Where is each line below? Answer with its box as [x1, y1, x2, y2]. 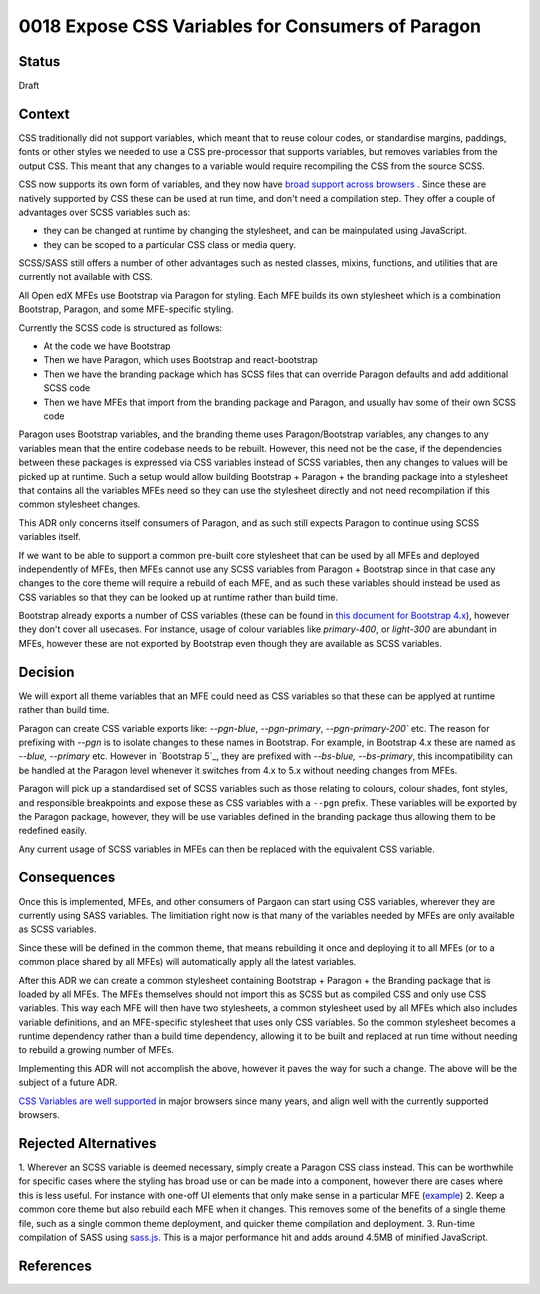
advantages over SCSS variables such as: [18, 206, 191, 218]
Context [18, 105, 70, 122]
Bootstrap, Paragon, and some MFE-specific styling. [18, 303, 234, 315]
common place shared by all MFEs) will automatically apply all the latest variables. [18, 956, 357, 968]
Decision [18, 663, 75, 680]
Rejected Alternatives [18, 1135, 157, 1152]
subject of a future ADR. [18, 1076, 118, 1089]
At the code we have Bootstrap [43, 340, 171, 352]
